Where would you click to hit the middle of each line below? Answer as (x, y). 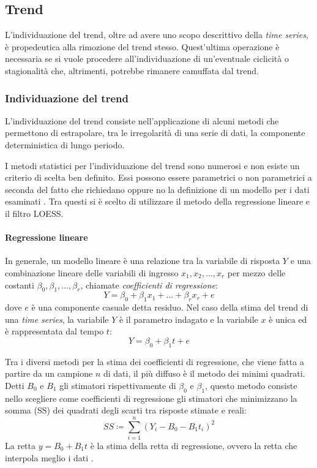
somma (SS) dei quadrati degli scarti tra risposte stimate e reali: (126, 410)
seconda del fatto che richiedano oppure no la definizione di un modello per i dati (157, 189)
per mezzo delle (256, 272)
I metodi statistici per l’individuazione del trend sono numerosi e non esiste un (152, 165)
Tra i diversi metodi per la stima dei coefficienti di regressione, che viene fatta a (155, 361)
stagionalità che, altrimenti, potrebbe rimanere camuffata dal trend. (132, 70)
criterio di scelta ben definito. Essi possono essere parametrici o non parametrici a (158, 177)
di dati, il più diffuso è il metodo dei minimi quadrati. (204, 373)
